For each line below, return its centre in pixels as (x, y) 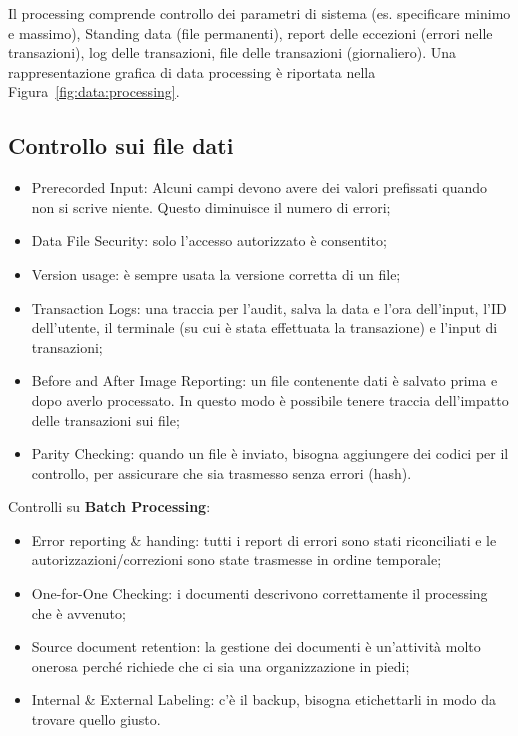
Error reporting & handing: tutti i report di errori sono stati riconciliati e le (264, 539)
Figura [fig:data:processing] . (94, 91)
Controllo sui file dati (121, 145)
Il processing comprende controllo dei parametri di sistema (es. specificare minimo (259, 13)
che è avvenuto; (78, 612)
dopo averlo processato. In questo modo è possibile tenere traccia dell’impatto (270, 399)
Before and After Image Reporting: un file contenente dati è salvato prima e (264, 380)
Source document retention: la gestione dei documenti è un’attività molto (256, 646)
